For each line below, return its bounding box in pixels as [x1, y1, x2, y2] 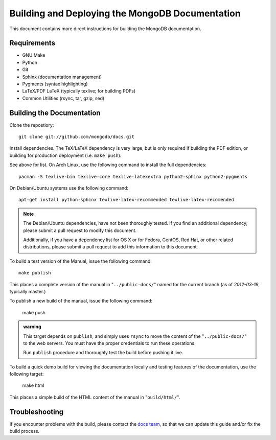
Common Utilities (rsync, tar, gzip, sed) [22, 95, 105, 101]
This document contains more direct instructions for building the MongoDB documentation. [9, 26, 201, 32]
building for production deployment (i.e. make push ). [9, 152, 122, 158]
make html [22, 382, 44, 388]
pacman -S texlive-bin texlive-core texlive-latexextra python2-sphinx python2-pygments [18, 174, 248, 179]
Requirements [9, 39, 56, 48]
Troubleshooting [9, 407, 64, 416]
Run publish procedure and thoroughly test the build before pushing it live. [23, 350, 183, 356]
